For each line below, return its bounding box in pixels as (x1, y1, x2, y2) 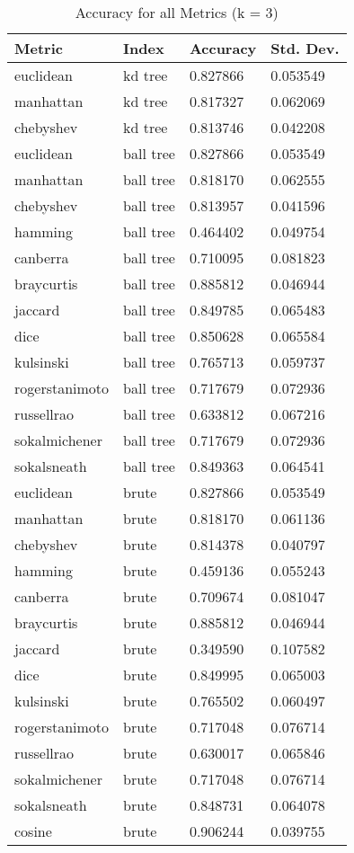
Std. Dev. (270, 38, 340, 58)
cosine (14, 821, 52, 841)
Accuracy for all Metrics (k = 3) (75, 2, 279, 22)
